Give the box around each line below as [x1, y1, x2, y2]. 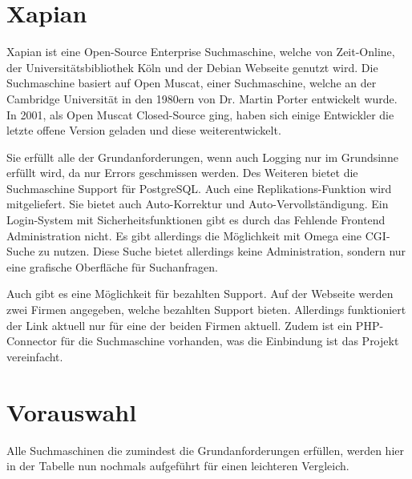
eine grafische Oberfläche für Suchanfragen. [6, 258, 218, 275]
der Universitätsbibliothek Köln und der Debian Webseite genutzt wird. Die [6, 58, 378, 75]
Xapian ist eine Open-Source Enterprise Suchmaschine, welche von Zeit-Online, [6, 43, 395, 60]
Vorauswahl [6, 395, 137, 428]
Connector [6, 332, 58, 349]
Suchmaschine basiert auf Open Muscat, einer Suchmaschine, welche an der [6, 74, 377, 91]
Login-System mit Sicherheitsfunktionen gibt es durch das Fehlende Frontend [6, 211, 386, 228]
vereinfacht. [6, 348, 63, 364]
